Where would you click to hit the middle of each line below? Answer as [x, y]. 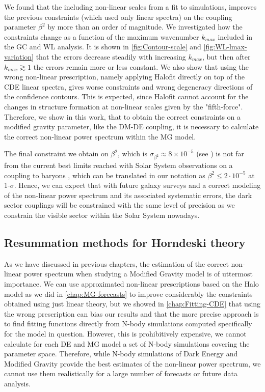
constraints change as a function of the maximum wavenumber [102, 36]
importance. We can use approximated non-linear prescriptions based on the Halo [131, 284]
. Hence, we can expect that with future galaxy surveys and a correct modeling [137, 185]
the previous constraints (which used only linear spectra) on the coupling [118, 17]
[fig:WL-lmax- [225, 47]
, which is [132, 153]
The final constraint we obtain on [56, 153]
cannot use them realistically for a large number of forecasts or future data [121, 373]
